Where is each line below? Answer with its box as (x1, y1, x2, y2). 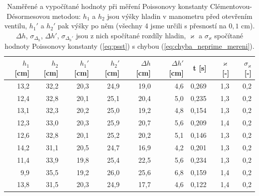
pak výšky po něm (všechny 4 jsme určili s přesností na (58, 20, 227, 31)
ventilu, (4, 20, 27, 31)
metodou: (52, 10, 81, 21)
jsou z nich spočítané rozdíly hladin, (76, 30, 186, 40)
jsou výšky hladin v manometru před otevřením (107, 10, 253, 21)
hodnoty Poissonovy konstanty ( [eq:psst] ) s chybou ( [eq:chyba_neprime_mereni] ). (4, 40, 255, 51)
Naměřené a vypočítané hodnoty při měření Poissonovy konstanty (7, 1, 208, 11)
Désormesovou (6, 10, 50, 21)
